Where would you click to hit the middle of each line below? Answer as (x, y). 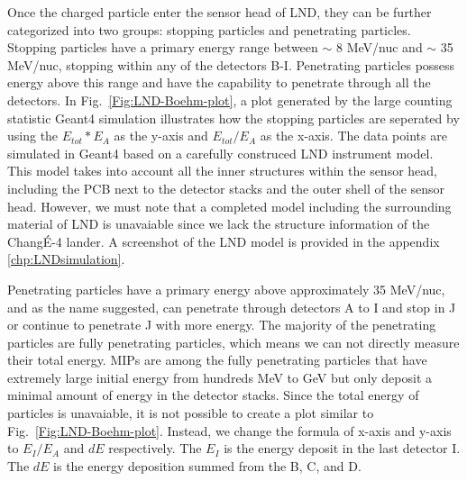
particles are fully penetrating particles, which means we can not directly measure (233, 342)
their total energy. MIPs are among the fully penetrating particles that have (217, 360)
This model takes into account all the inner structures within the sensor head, (222, 171)
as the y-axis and (161, 136)
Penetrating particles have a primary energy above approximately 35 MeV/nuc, (226, 289)
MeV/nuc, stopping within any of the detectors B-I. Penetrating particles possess (231, 64)
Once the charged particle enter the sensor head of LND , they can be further (220, 12)
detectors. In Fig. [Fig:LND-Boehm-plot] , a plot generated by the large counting (230, 100)
